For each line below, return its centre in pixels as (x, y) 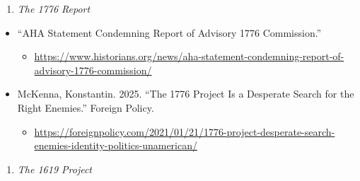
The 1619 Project (55, 169)
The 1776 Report (54, 8)
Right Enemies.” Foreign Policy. (86, 107)
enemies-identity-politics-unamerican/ (116, 145)
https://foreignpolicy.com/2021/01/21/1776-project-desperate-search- (185, 131)
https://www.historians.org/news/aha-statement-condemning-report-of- (189, 56)
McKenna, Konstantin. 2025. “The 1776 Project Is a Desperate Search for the (186, 94)
